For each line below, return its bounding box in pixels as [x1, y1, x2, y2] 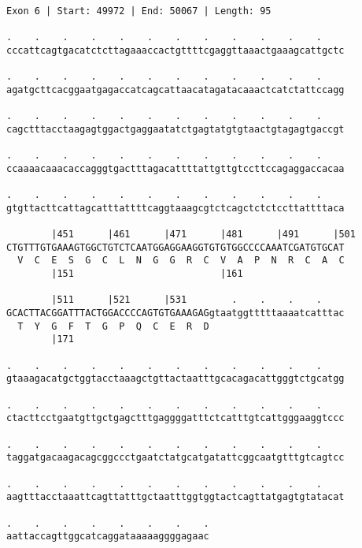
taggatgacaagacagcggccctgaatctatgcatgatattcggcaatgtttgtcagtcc [6, 452, 345, 464]
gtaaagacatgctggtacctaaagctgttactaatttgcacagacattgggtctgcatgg [6, 373, 345, 385]
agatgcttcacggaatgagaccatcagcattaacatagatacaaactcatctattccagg [6, 84, 345, 95]
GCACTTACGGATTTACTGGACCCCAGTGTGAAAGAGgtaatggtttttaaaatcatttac [6, 308, 345, 319]
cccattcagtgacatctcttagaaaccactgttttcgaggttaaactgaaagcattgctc [6, 44, 345, 56]
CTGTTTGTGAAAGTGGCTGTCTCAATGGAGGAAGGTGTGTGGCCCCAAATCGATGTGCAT [6, 241, 345, 253]
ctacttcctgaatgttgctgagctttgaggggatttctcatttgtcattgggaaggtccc [6, 412, 345, 424]
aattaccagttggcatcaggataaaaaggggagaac [6, 531, 209, 542]
